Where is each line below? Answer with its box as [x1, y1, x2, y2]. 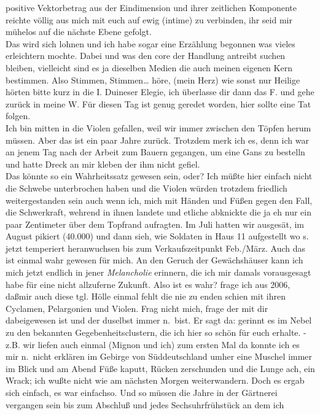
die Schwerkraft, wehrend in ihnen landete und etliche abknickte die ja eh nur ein [6, 206, 311, 219]
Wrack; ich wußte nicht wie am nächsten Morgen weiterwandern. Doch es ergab [6, 374, 305, 387]
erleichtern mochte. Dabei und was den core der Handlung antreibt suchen [6, 49, 286, 62]
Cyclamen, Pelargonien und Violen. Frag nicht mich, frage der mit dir [6, 301, 268, 314]
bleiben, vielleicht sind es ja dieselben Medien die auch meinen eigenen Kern [6, 61, 292, 74]
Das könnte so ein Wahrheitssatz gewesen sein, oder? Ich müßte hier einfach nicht [6, 169, 313, 182]
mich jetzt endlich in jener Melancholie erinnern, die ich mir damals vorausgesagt [6, 266, 311, 279]
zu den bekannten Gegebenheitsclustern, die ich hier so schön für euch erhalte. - [6, 326, 306, 339]
